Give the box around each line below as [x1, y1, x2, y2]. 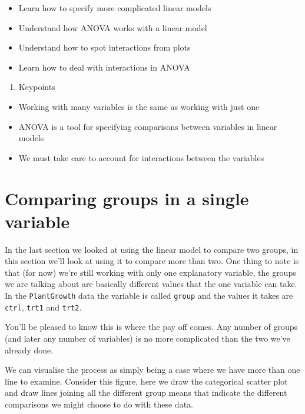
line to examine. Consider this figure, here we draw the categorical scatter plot [5, 375, 288, 387]
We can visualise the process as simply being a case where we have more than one [5, 363, 300, 376]
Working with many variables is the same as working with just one [18, 100, 260, 112]
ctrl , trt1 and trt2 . [5, 301, 82, 313]
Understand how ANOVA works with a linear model [18, 21, 207, 34]
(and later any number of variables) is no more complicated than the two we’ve [5, 332, 290, 344]
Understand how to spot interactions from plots [18, 41, 191, 54]
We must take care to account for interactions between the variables [18, 151, 264, 163]
